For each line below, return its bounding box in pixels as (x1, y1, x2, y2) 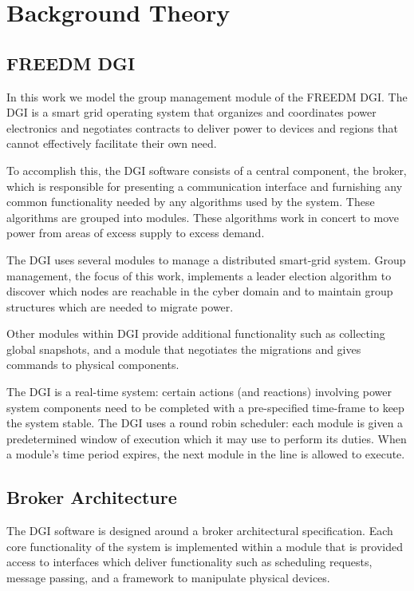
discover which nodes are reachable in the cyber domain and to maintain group (6, 283, 393, 299)
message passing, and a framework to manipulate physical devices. (6, 569, 330, 586)
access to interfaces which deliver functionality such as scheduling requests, (6, 553, 373, 570)
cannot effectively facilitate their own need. (6, 135, 217, 152)
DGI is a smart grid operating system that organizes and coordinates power (6, 104, 377, 121)
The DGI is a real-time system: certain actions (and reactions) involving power (6, 383, 392, 400)
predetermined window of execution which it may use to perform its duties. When (6, 430, 407, 446)
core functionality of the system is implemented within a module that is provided (6, 537, 403, 554)
